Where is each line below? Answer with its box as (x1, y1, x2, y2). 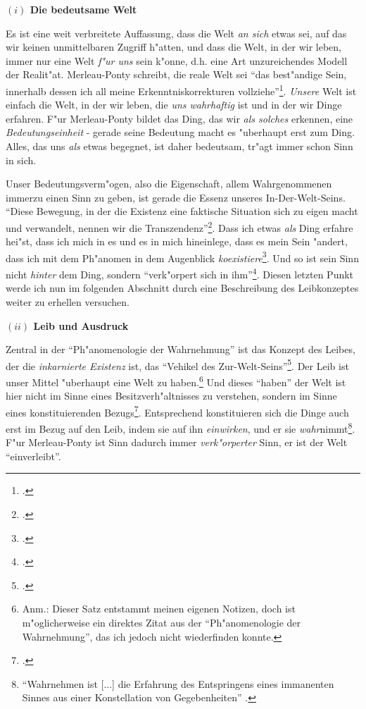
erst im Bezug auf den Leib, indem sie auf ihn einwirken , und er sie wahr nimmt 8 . (6, 419, 355, 436)
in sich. (6, 152, 37, 167)
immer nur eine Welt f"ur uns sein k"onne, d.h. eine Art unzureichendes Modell (6, 53, 348, 68)
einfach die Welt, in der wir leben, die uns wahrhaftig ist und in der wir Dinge (6, 97, 342, 112)
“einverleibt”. (6, 448, 61, 463)
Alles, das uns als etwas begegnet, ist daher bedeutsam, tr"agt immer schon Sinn (6, 139, 353, 153)
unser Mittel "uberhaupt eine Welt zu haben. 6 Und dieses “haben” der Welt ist (6, 372, 346, 389)
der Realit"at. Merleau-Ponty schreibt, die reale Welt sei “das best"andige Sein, (6, 67, 347, 82)
